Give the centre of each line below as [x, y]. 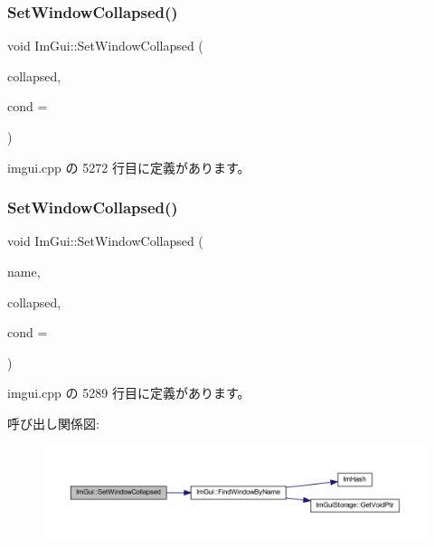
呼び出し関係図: [53, 423]
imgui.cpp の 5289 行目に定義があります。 [129, 393]
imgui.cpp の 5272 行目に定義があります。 [129, 167]
